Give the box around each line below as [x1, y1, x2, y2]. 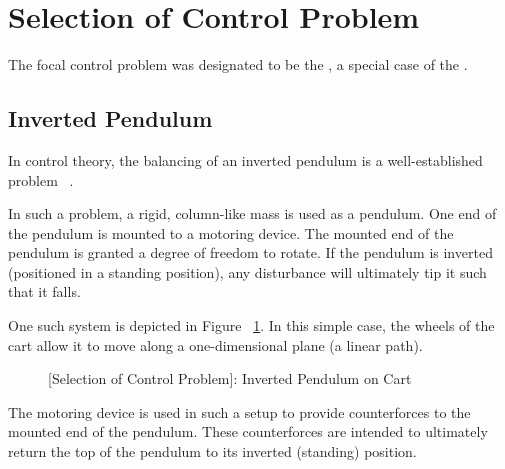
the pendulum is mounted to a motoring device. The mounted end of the [8, 222, 454, 243]
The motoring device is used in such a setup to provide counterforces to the [8, 401, 471, 422]
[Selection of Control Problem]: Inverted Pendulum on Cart [48, 368, 412, 389]
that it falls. [8, 281, 81, 302]
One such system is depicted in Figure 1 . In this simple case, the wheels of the [8, 315, 495, 336]
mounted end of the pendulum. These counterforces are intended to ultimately [8, 421, 488, 442]
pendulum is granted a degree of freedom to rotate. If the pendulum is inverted [8, 242, 493, 263]
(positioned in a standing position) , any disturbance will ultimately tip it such [8, 261, 487, 282]
